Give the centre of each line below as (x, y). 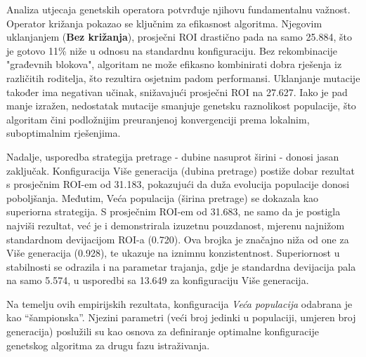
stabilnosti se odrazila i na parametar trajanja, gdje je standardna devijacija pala (181, 266)
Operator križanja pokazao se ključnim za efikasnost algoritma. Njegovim (164, 23)
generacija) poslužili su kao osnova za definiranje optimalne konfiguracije (163, 331)
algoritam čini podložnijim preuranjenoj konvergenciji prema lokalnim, (158, 119)
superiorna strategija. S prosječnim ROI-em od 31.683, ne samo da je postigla (174, 211)
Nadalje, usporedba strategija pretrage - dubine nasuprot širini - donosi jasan (173, 156)
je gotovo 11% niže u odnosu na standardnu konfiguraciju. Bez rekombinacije (172, 50)
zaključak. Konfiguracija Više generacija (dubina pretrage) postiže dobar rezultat (181, 170)
